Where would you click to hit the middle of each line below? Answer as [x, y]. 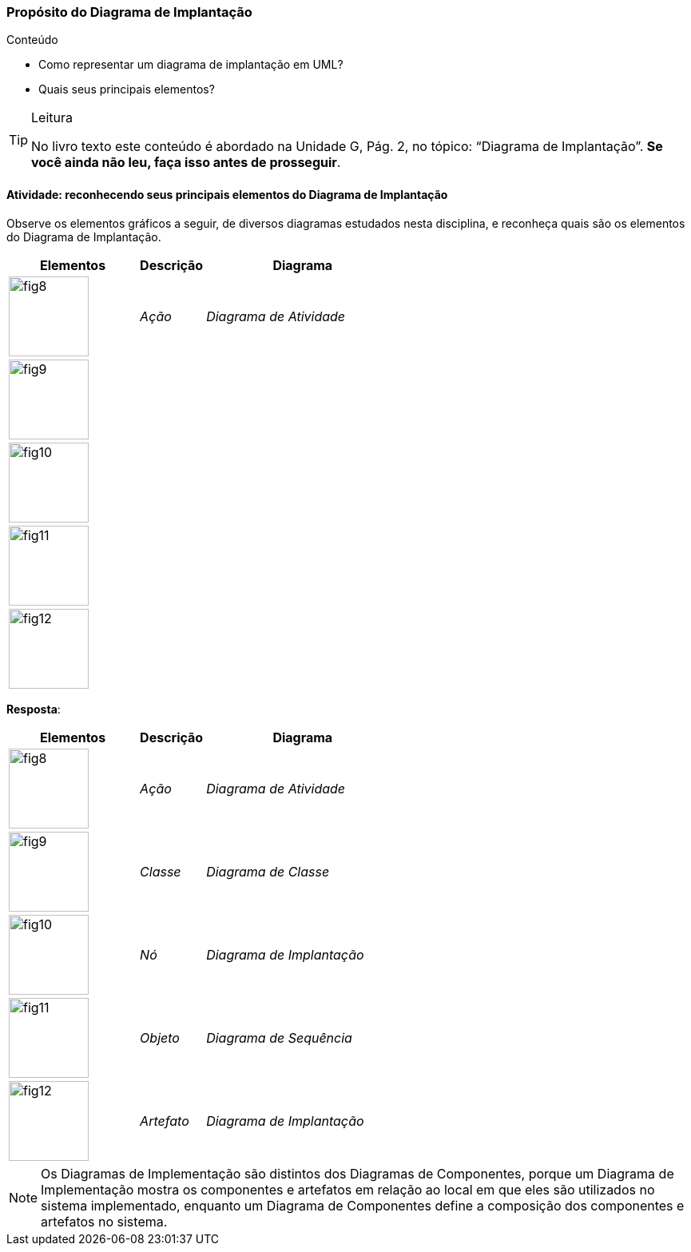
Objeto [160, 1037]
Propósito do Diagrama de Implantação [129, 12]
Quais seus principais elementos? [127, 89]
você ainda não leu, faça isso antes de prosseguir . [186, 163]
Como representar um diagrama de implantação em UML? [191, 65]
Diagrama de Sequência [279, 1037]
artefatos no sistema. [104, 1221]
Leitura [52, 118]
